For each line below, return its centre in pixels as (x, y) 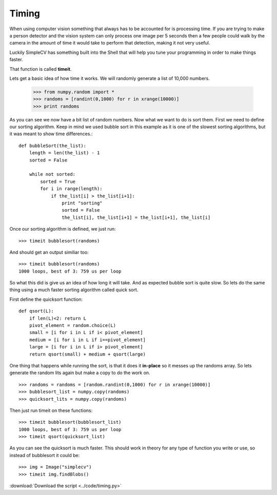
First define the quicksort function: (46, 299)
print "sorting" (82, 203)
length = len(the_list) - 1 (64, 153)
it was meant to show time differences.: (51, 134)
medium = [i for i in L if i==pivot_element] (87, 340)
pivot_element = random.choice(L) (73, 326)
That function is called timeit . (41, 69)
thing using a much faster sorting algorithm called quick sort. (74, 290)
